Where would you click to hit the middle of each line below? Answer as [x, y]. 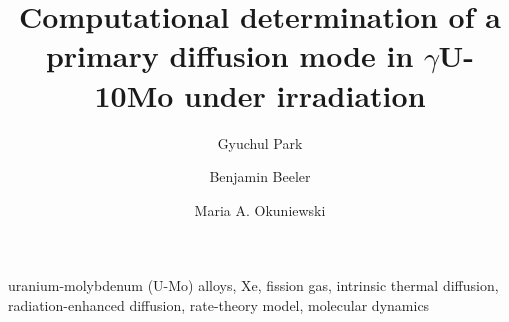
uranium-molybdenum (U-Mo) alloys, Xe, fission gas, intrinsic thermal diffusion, [253, 285]
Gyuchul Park [260, 142]
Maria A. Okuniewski [260, 209]
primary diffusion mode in [229, 55]
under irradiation [305, 94]
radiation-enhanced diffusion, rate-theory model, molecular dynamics [219, 304]
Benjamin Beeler [260, 176]
